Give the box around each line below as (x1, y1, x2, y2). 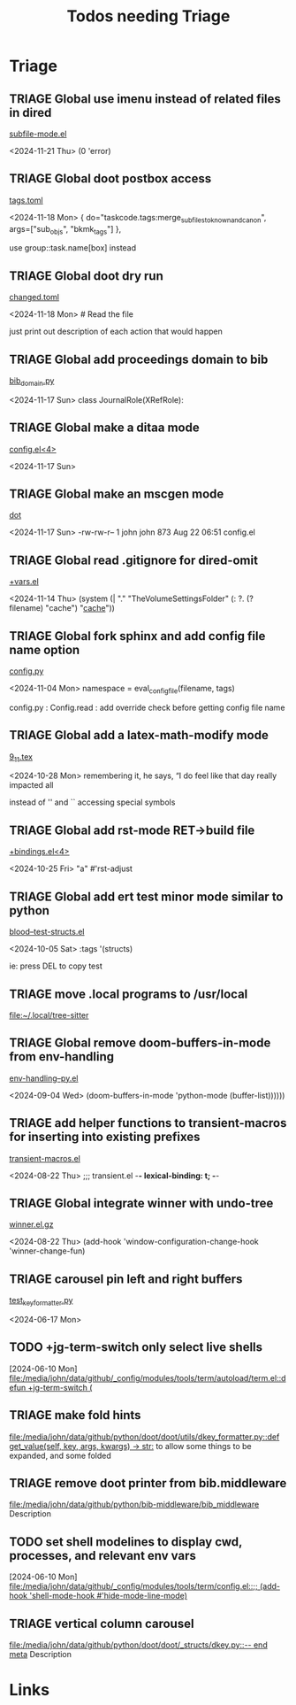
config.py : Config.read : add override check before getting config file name (9, 702, 285, 713)
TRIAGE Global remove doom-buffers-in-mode (9, 1036, 271, 1051)
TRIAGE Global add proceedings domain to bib (9, 351, 269, 366)
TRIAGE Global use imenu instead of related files (9, 91, 281, 106)
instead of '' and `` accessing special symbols (9, 797, 176, 807)
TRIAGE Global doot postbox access (9, 171, 212, 187)
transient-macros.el (9, 1153, 81, 1163)
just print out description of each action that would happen (9, 326, 224, 337)
